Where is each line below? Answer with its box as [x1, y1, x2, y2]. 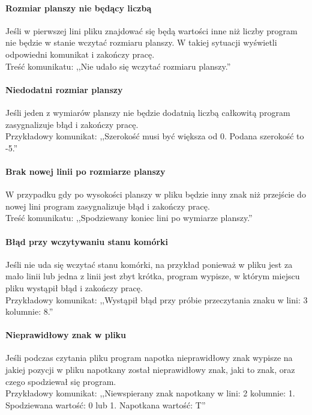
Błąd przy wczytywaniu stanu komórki [5, 235, 169, 247]
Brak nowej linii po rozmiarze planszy [5, 165, 166, 177]
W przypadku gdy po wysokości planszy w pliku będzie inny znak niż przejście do [5, 188, 306, 201]
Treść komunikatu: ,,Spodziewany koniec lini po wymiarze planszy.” [5, 211, 253, 224]
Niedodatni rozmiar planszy [5, 83, 123, 95]
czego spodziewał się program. [5, 375, 116, 387]
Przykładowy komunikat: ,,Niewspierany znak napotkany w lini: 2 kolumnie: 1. [5, 387, 295, 399]
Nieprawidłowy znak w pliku [5, 329, 127, 341]
